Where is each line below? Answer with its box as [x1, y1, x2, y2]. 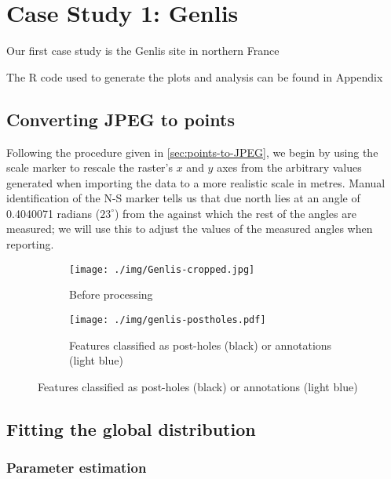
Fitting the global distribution [6, 416, 256, 441]
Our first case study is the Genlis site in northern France [6, 42, 280, 59]
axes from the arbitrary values [217, 159, 362, 176]
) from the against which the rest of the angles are [114, 205, 356, 221]
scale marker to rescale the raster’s [6, 159, 174, 176]
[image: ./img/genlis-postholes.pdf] [69, 314, 266, 325]
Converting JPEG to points [6, 107, 235, 131]
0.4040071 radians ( [6, 205, 100, 221]
